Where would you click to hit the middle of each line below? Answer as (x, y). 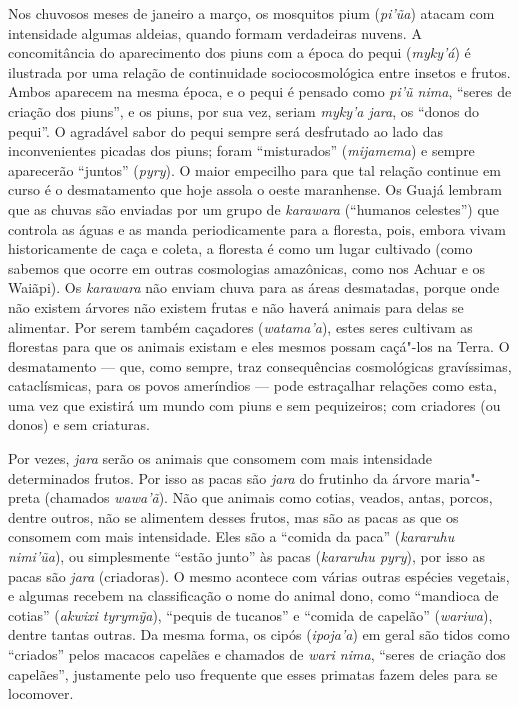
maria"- (458, 477)
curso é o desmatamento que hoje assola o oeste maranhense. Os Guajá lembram (255, 189)
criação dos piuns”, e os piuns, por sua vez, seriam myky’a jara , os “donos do (244, 110)
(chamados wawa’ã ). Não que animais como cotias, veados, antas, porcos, (268, 497)
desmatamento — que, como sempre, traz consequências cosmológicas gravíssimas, (260, 365)
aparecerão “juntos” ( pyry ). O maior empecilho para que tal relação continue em (254, 169)
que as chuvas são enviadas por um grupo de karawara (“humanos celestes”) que (253, 208)
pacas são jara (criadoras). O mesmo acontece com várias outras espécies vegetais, (259, 575)
